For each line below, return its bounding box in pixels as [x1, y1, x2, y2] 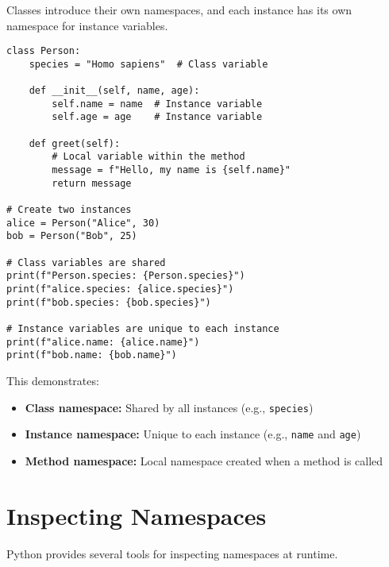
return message [52, 177, 132, 189]
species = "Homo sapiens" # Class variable [29, 58, 268, 70]
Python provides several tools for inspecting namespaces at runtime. [6, 545, 338, 561]
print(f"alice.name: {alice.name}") [6, 336, 200, 348]
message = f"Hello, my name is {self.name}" [52, 164, 291, 176]
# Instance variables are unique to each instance [6, 322, 279, 334]
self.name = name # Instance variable [52, 98, 263, 110]
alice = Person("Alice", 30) [6, 217, 160, 229]
